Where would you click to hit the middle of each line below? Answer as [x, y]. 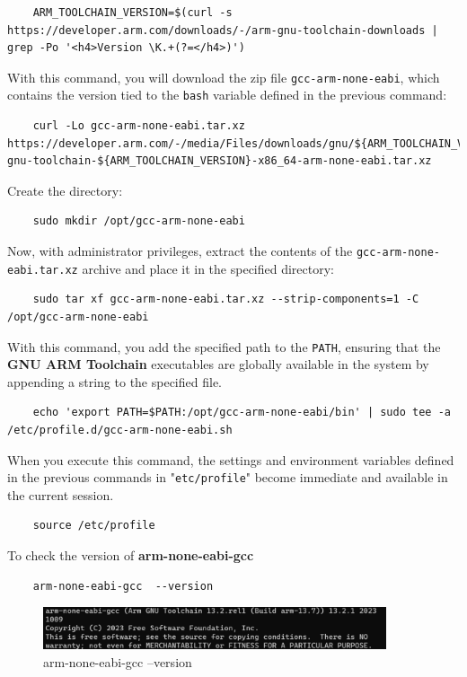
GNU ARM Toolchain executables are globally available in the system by [218, 364]
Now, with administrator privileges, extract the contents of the [180, 251]
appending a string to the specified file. [115, 381]
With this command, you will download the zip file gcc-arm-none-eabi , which [224, 77]
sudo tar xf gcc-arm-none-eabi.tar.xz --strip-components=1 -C [226, 299]
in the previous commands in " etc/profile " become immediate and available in [228, 477]
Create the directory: [65, 190]
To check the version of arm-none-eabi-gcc [131, 555]
